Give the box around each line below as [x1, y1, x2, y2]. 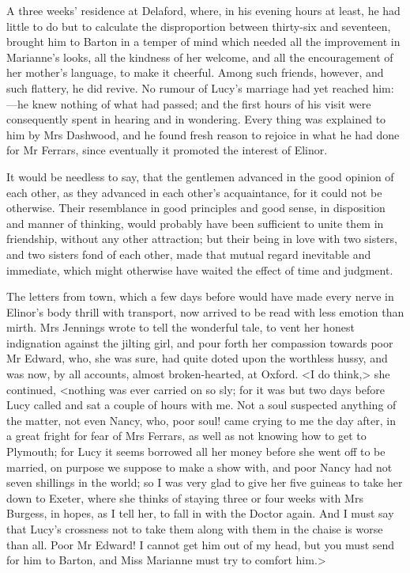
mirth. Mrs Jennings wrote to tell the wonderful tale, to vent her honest [6, 319, 355, 336]
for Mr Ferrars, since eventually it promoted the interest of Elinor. [6, 142, 328, 158]
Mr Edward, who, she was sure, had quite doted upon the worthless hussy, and [6, 350, 388, 366]
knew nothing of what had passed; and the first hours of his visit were [32, 95, 371, 112]
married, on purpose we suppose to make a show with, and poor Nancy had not [6, 458, 393, 475]
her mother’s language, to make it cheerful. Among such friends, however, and [6, 64, 384, 81]
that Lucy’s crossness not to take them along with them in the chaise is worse [6, 521, 383, 537]
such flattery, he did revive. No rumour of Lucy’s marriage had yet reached [6, 79, 369, 96]
